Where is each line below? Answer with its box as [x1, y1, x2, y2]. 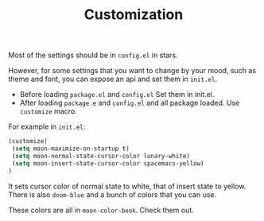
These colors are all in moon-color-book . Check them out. [8, 205, 195, 215]
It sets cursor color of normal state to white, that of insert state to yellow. [8, 181, 247, 191]
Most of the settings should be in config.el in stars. [8, 50, 178, 60]
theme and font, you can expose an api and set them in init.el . [8, 74, 217, 84]
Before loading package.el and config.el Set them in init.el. [19, 90, 215, 99]
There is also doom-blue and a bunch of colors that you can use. [8, 189, 217, 200]
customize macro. [19, 107, 77, 116]
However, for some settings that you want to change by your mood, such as [8, 66, 257, 76]
